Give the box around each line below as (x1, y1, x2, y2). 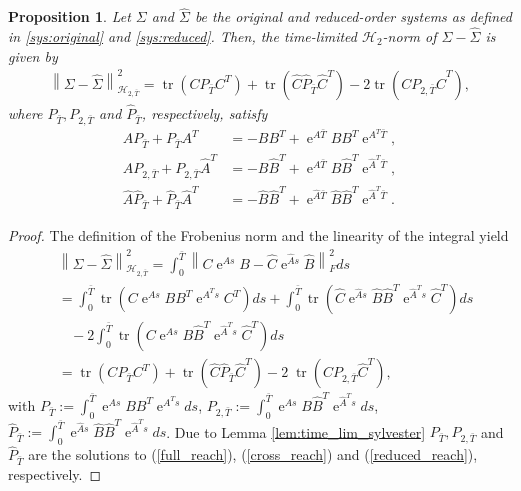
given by (8, 45, 58, 66)
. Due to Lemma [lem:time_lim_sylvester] (166, 421, 426, 442)
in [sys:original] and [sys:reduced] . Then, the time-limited (8, 26, 357, 47)
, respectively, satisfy (141, 103, 268, 124)
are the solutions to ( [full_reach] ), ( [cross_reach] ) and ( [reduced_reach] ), (28, 444, 478, 465)
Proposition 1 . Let (8, 6, 131, 27)
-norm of (382, 26, 437, 47)
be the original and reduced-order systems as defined (194, 6, 512, 27)
